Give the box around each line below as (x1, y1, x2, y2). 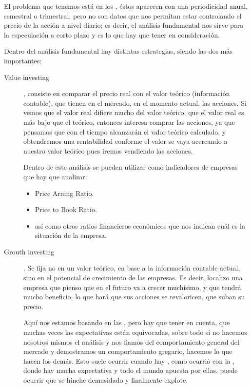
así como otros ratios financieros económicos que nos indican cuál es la (35, 220, 245, 231)
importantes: (4, 55, 42, 65)
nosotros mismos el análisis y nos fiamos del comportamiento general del (23, 336, 239, 347)
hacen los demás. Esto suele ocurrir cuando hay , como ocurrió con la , (23, 355, 235, 366)
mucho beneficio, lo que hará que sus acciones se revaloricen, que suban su (23, 291, 245, 302)
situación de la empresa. (35, 230, 107, 240)
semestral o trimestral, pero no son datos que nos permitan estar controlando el (4, 10, 242, 20)
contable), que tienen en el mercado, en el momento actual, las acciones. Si (23, 97, 247, 108)
